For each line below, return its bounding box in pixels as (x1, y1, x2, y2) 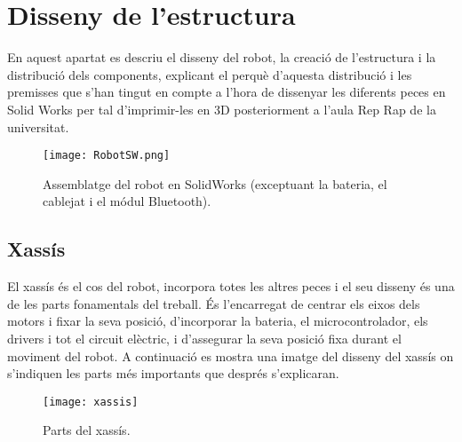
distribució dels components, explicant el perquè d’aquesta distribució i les (7, 65, 412, 83)
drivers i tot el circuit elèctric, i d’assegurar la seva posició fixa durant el (7, 328, 402, 347)
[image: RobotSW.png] (43, 149, 171, 162)
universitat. (7, 117, 69, 136)
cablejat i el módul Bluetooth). (43, 192, 211, 210)
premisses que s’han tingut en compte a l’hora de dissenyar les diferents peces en (7, 83, 446, 101)
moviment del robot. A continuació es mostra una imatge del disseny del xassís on (7, 346, 454, 365)
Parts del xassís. (43, 421, 131, 439)
